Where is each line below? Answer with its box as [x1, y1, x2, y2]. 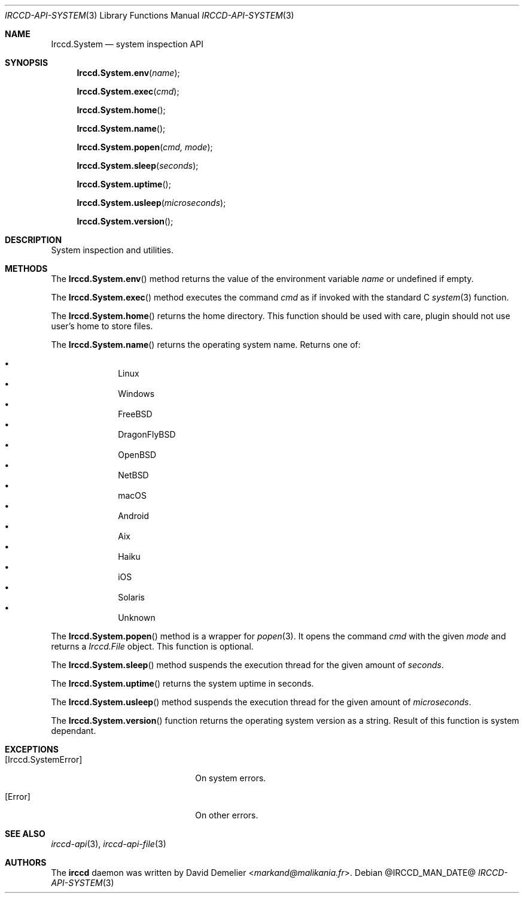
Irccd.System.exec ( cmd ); [77, 86, 179, 96]
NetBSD [118, 470, 149, 480]
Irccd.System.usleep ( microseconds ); [77, 198, 226, 208]
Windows [118, 389, 155, 399]
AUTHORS [5, 857, 47, 867]
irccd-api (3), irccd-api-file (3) [51, 839, 166, 849]
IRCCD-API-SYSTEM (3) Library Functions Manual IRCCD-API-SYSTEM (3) [5, 10, 294, 20]
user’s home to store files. [51, 321, 153, 331]
